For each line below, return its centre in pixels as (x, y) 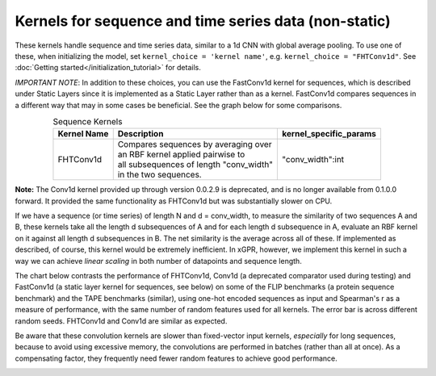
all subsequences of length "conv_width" (195, 165)
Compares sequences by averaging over (195, 144)
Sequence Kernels (88, 122)
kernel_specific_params (329, 134)
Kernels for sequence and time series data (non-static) (203, 21)
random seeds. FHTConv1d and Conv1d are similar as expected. (121, 321)
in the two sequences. (159, 175)
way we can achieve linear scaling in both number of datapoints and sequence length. (158, 261)
